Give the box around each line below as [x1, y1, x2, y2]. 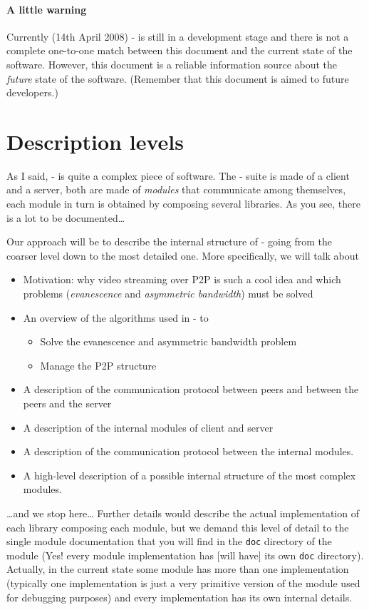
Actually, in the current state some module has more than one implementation [6, 561, 349, 576]
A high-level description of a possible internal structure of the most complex [23, 467, 356, 482]
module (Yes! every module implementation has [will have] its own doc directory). [6, 547, 364, 562]
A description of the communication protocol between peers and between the [23, 382, 359, 397]
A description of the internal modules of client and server [23, 420, 274, 434]
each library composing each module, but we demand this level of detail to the [6, 519, 349, 534]
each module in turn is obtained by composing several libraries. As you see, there [6, 196, 360, 211]
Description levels [6, 126, 184, 156]
